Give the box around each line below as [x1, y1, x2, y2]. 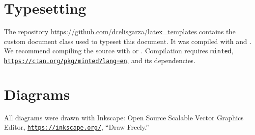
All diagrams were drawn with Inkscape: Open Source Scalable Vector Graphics [4, 112, 244, 122]
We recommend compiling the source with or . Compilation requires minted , [4, 45, 233, 56]
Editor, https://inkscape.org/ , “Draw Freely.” [4, 122, 149, 132]
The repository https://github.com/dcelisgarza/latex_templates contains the [4, 26, 236, 37]
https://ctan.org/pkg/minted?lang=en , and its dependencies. [4, 55, 196, 65]
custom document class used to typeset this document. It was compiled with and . [4, 36, 252, 46]
